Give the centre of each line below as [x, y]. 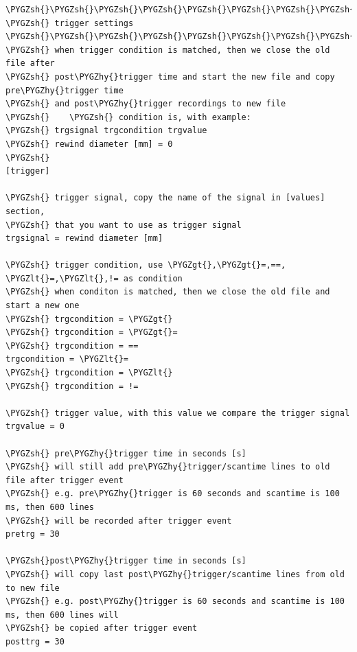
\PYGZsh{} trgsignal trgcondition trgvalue [106, 131]
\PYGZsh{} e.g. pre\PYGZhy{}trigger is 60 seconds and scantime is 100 [173, 494]
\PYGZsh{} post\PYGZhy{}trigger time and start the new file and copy [170, 77]
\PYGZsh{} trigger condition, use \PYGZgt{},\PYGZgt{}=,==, [146, 265]
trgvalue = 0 [35, 427]
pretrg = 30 [33, 534]
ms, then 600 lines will [62, 615]
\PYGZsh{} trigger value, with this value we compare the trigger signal [178, 413]
